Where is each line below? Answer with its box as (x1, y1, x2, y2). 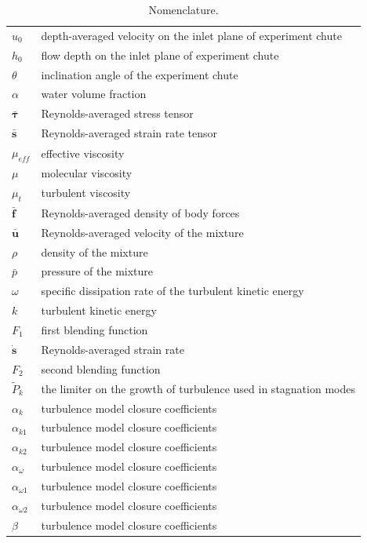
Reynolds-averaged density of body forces (41, 204, 240, 220)
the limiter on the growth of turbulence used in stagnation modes (41, 380, 355, 396)
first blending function (41, 321, 148, 337)
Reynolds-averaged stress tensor (41, 105, 194, 122)
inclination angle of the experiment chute (41, 66, 238, 82)
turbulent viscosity (41, 184, 131, 201)
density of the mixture (41, 243, 148, 260)
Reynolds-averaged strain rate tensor (41, 125, 218, 141)
